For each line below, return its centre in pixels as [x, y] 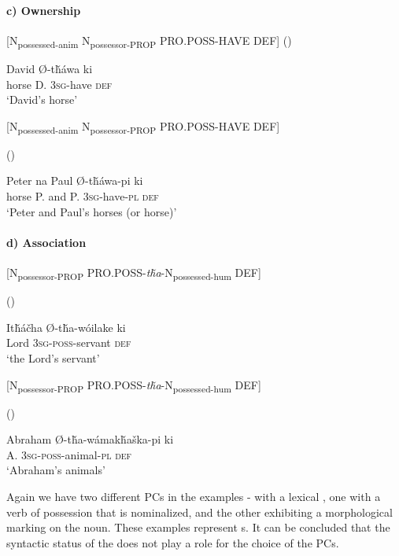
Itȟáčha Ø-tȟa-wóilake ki [66, 327]
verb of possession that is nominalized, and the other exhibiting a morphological [199, 512]
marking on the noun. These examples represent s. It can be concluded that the [198, 527]
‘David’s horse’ [42, 99]
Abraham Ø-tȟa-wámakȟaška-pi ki [90, 439]
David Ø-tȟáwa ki [50, 68]
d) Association [46, 242]
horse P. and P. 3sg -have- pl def [83, 196]
